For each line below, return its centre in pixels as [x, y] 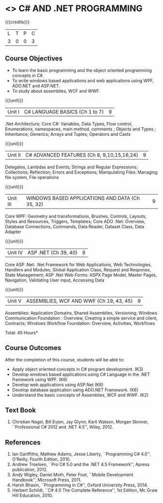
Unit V [15, 301]
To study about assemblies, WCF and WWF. [56, 91]
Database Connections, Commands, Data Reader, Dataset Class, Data [75, 226]
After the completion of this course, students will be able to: [65, 359]
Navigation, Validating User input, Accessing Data [55, 280]
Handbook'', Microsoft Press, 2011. [47, 480]
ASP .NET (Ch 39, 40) [52, 252]
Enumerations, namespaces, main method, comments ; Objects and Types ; [81, 129]
